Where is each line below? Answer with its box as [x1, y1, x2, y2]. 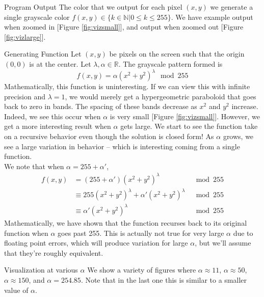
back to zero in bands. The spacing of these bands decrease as [4, 101, 197, 112]
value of [4, 284, 29, 295]
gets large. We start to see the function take [120, 121, 258, 131]
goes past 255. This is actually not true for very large [58, 227, 224, 238]
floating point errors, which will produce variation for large [4, 237, 188, 248]
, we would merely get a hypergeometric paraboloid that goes [65, 91, 256, 101]
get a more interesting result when [4, 121, 111, 131]
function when [4, 227, 48, 238]
